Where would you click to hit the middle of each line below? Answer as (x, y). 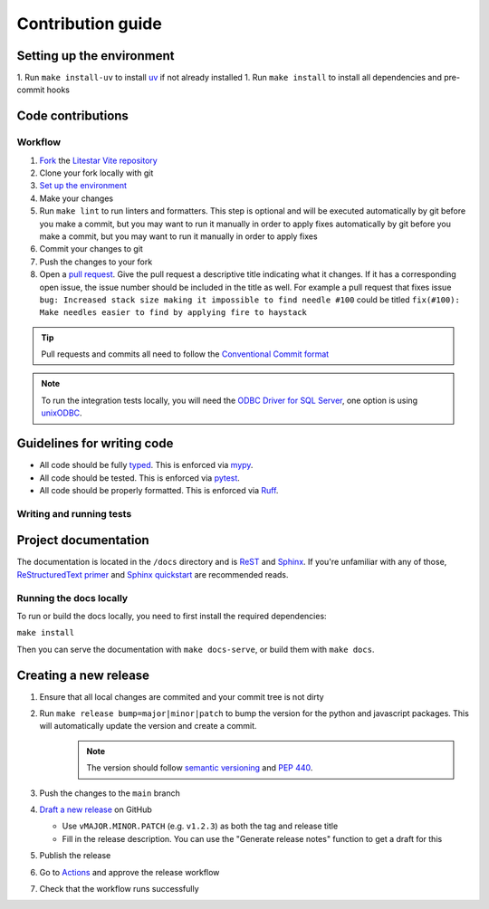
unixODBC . (62, 413)
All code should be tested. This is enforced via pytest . (139, 478)
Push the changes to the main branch (110, 793)
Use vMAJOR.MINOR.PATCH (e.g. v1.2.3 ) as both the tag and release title (200, 826)
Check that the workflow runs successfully (119, 888)
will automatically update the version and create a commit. (148, 726)
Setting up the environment (96, 56)
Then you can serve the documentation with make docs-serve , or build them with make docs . (196, 649)
